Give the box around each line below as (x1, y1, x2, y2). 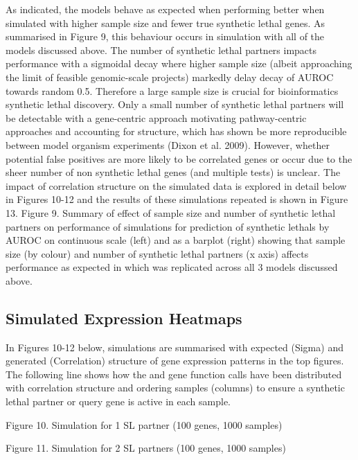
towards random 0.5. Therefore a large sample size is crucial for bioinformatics (6, 83, 339, 98)
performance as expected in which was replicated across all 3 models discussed (6, 260, 338, 274)
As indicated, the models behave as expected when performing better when (6, 2, 325, 16)
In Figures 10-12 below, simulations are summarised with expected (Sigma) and (6, 339, 343, 354)
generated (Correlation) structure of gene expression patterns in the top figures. (6, 353, 344, 368)
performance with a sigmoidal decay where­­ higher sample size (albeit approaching (6, 56, 352, 71)
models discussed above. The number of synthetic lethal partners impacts (6, 42, 317, 57)
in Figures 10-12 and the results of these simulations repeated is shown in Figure (6, 192, 348, 206)
